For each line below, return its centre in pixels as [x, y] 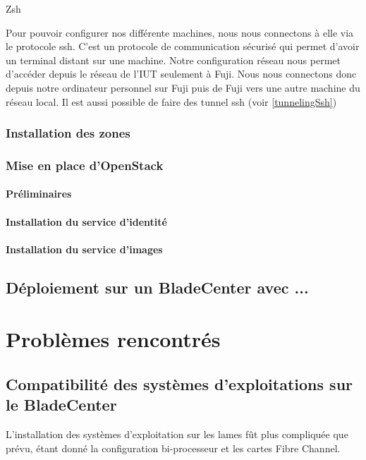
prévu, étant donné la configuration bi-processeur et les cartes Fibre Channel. [173, 448]
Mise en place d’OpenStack [85, 165]
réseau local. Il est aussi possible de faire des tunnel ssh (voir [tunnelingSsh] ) [171, 101]
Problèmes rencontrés [113, 339]
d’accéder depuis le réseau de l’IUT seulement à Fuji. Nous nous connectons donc [181, 74]
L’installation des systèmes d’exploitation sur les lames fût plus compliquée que [177, 434]
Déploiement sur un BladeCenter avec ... [157, 287]
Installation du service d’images [84, 249]
